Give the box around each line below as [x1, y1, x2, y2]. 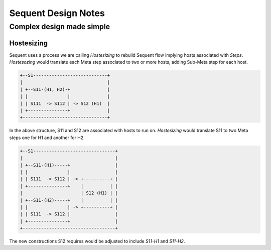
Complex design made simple [9, 22, 110, 31]
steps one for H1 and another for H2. [9, 135, 85, 141]
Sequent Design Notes [9, 8, 105, 19]
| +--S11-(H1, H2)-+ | [20, 86, 110, 92]
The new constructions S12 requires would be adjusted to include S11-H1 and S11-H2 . [9, 238, 185, 244]
